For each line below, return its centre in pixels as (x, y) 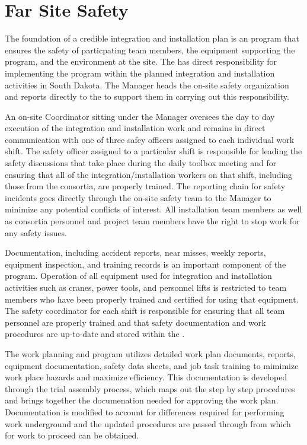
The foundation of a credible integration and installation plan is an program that (152, 38)
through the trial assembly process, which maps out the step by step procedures (150, 388)
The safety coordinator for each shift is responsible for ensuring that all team (145, 311)
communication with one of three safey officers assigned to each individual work (150, 139)
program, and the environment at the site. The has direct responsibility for (141, 61)
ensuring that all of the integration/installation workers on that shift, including (149, 174)
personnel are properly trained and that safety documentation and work (135, 322)
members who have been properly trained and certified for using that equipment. (152, 299)
